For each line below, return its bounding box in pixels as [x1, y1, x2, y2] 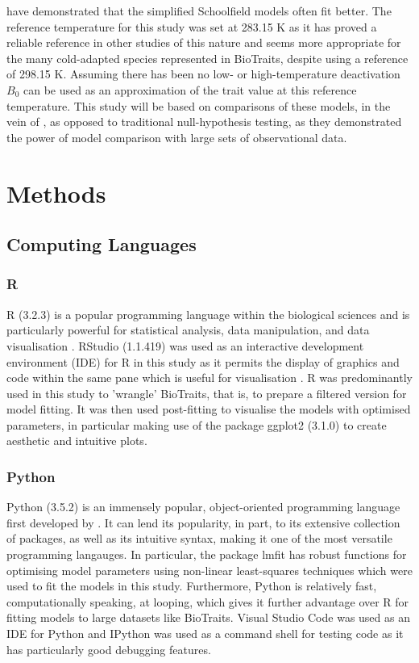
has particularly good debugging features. [6, 640, 211, 657]
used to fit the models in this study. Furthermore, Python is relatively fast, [6, 577, 377, 594]
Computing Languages [6, 232, 197, 257]
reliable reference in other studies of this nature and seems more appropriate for [6, 34, 401, 51]
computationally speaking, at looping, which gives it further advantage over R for [6, 593, 409, 610]
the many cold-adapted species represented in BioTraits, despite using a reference [6, 49, 409, 66]
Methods [6, 176, 106, 209]
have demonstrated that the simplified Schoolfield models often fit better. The [6, 2, 392, 19]
